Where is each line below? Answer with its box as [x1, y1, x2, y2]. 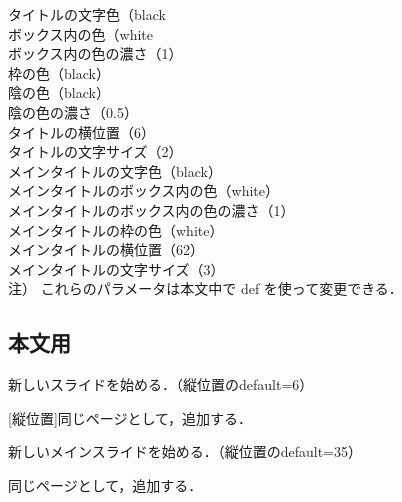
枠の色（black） [8, 62, 110, 83]
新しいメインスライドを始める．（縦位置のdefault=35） [8, 441, 363, 462]
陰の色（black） [8, 82, 110, 103]
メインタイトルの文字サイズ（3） [8, 258, 225, 279]
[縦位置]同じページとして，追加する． [8, 407, 253, 428]
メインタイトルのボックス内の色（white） [8, 180, 280, 201]
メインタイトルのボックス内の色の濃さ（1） [8, 199, 295, 220]
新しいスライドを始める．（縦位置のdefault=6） [8, 374, 314, 395]
